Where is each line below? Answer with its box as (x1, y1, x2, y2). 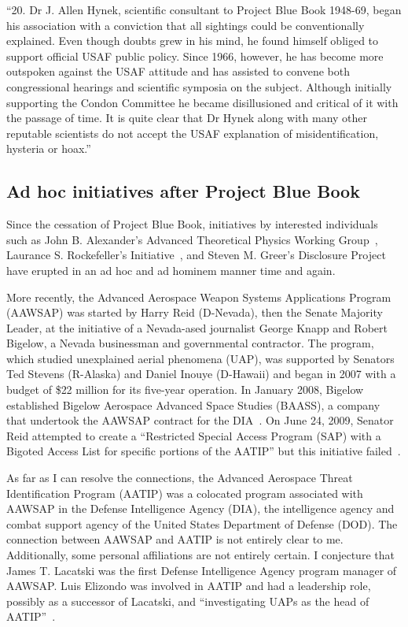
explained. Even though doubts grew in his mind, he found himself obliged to (6, 32, 379, 49)
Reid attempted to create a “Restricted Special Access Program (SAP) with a (6, 427, 381, 443)
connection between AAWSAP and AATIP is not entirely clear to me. (6, 531, 344, 547)
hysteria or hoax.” (6, 140, 91, 157)
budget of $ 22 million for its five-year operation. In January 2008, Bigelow (6, 381, 364, 398)
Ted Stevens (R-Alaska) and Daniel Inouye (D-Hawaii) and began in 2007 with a (6, 365, 396, 382)
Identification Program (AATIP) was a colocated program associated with (6, 484, 363, 501)
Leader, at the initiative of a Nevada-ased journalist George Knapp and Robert (6, 319, 388, 336)
